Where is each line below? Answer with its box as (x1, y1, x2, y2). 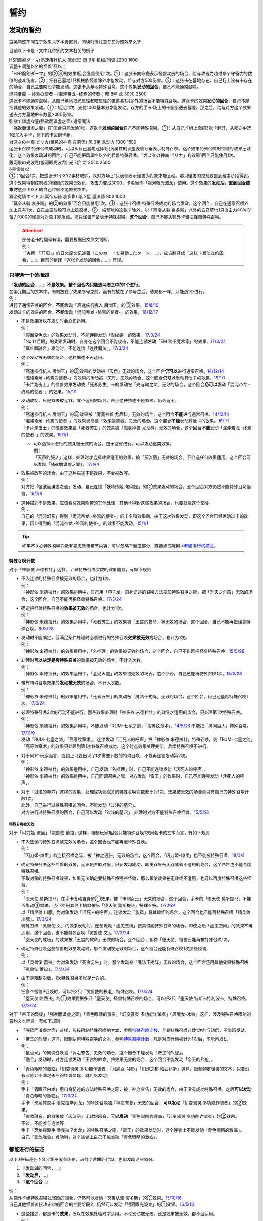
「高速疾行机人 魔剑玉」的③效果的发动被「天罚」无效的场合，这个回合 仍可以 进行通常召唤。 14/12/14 (21, 368, 224, 374)
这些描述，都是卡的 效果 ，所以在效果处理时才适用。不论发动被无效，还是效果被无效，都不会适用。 (21, 1210, 218, 1216)
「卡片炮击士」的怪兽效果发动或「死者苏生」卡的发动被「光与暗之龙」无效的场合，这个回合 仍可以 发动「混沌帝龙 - (21, 381, 251, 388)
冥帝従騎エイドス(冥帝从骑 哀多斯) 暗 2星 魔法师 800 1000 (9, 193, 125, 199)
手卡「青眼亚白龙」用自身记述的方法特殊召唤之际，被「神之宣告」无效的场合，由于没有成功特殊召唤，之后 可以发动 (21, 1086, 252, 1092)
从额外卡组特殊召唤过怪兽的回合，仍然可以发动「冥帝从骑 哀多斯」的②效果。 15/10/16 (9, 1195, 182, 1200)
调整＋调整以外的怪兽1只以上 (9, 63, 67, 69)
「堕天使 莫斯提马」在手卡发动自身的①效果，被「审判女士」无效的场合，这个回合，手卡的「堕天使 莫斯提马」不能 (21, 895, 252, 901)
